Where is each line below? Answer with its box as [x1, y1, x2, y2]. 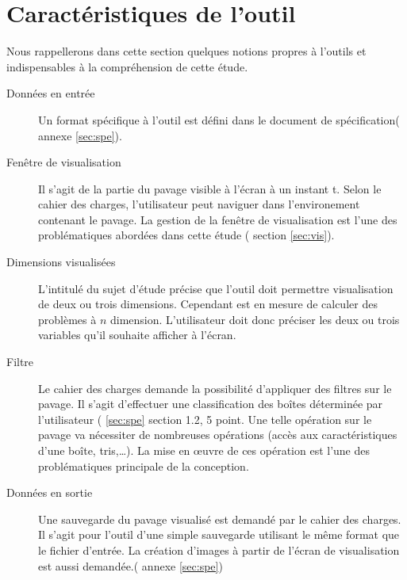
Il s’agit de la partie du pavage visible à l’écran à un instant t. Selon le [38, 180, 382, 197]
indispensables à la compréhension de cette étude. [6, 58, 248, 74]
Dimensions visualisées [6, 254, 116, 270]
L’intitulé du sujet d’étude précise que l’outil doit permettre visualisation [38, 280, 394, 296]
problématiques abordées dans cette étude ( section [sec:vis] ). [38, 227, 335, 243]
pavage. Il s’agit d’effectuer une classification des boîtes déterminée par [38, 395, 383, 412]
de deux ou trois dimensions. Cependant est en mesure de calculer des [38, 296, 378, 312]
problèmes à [38, 311, 97, 327]
